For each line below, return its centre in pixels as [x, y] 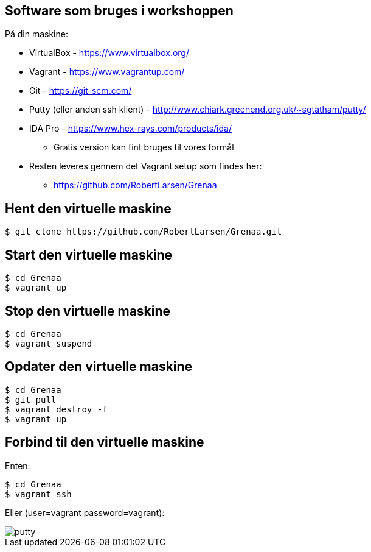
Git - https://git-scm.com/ [81, 91]
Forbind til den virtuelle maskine [105, 442]
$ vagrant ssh [38, 494]
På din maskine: [36, 34]
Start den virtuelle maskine [89, 255]
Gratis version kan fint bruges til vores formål [144, 147]
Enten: [18, 465]
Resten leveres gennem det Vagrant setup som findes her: [146, 166]
